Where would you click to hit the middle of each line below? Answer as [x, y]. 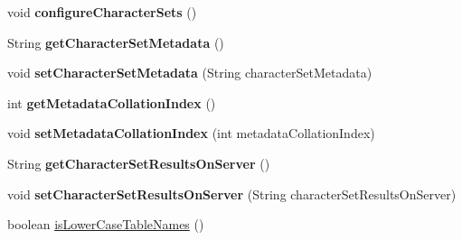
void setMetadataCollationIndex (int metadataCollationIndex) [191, 133]
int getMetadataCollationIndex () [112, 102]
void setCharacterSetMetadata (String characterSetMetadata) [190, 73]
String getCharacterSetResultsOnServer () [139, 163]
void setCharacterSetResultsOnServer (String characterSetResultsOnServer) [232, 194]
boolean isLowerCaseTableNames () [106, 224]
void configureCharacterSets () [102, 12]
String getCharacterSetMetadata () [116, 42]
